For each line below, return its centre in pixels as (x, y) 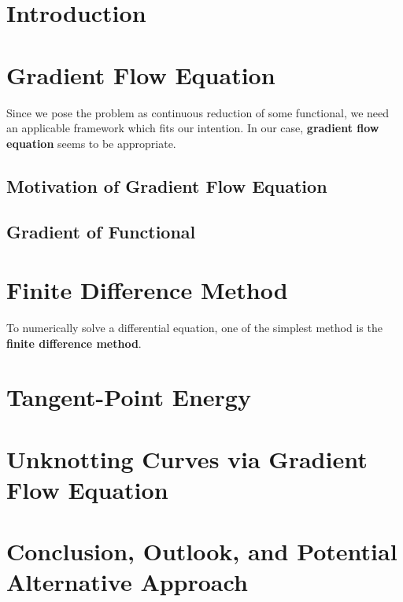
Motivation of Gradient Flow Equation (167, 185)
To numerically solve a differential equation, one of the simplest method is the (194, 327)
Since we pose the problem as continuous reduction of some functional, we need (198, 112)
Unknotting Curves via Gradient (187, 458)
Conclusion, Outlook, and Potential (202, 551)
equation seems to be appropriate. (91, 143)
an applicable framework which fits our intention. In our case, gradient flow (193, 128)
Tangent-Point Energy (129, 397)
